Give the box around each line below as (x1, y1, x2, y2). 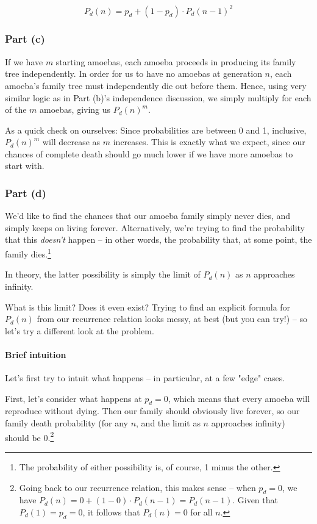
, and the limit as (136, 417, 201, 429)
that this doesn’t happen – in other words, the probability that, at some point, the (5, 233, 312, 246)
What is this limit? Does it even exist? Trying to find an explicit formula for (5, 300, 291, 313)
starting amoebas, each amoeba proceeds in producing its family (55, 55, 296, 68)
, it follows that (82, 505, 140, 518)
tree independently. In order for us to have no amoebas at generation (5, 67, 262, 80)
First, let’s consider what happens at (5, 392, 142, 404)
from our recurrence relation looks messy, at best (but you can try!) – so (37, 312, 308, 325)
